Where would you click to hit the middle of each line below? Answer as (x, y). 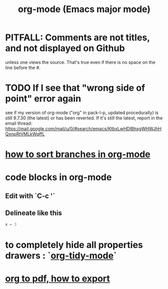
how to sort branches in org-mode (78, 154)
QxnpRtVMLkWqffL (25, 134)
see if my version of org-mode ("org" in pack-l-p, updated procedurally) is (82, 112)
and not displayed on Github (65, 48)
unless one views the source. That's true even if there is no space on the (80, 62)
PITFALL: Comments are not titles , (77, 38)
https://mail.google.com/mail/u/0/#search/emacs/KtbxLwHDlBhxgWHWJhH (83, 128)
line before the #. (23, 67)
